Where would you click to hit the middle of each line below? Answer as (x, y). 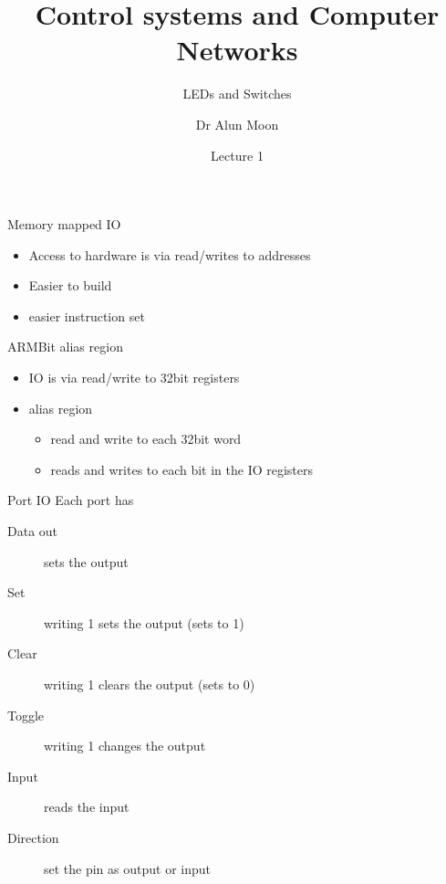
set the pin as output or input (127, 868)
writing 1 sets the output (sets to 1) (144, 622)
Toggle (26, 715)
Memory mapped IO (64, 224)
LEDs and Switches (237, 94)
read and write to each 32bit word (146, 439)
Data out (33, 531)
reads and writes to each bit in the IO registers (182, 469)
